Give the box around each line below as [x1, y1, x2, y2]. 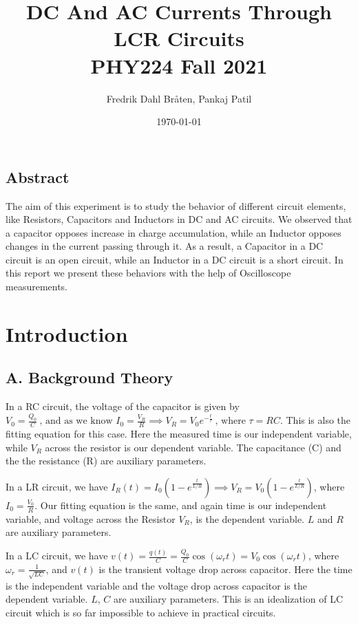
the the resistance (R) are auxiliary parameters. [6, 453, 207, 468]
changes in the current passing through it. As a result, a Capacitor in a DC [6, 239, 324, 253]
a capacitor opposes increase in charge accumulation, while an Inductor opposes [6, 225, 341, 239]
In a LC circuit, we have [6, 548, 108, 563]
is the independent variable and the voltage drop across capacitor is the [6, 578, 307, 592]
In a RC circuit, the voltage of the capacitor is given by [6, 399, 240, 413]
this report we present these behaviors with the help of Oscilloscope [6, 266, 291, 280]
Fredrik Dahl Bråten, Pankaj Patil [106, 91, 252, 105]
